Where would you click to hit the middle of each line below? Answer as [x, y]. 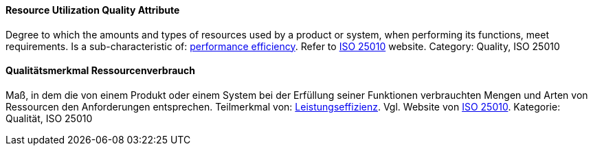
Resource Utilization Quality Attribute [93, 10]
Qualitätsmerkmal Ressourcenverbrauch [100, 71]
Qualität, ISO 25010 [49, 118]
